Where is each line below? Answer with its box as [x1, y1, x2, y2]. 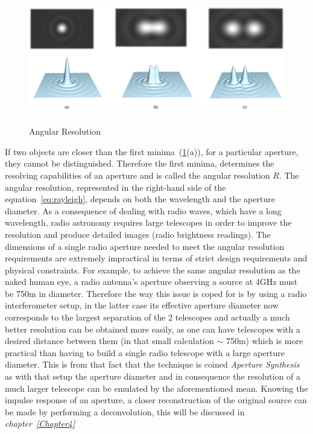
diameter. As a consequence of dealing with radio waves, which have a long [5, 204, 282, 217]
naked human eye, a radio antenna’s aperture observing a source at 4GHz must [5, 275, 298, 288]
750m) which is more [226, 334, 303, 347]
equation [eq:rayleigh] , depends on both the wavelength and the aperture [5, 193, 275, 205]
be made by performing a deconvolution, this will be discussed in [5, 405, 245, 418]
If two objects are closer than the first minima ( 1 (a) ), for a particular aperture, [5, 145, 299, 158]
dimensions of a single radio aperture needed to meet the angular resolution [5, 240, 285, 252]
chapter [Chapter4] [5, 417, 75, 430]
